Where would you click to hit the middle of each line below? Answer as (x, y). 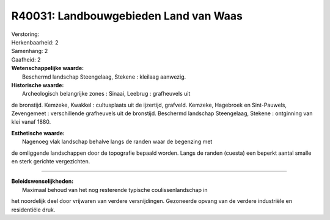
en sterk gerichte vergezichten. (51, 161)
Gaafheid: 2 (26, 59)
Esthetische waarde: (38, 133)
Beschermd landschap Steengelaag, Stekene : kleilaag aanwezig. (104, 77)
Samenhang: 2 (30, 51)
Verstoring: (25, 34)
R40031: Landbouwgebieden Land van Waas (127, 16)
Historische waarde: (38, 85)
